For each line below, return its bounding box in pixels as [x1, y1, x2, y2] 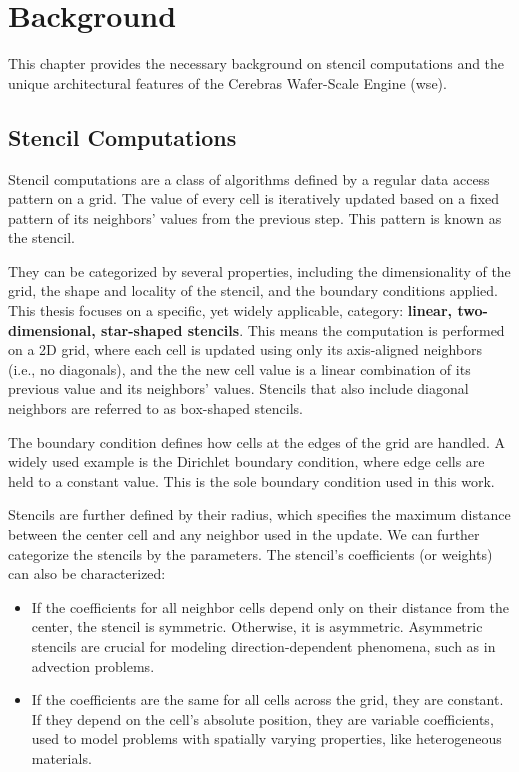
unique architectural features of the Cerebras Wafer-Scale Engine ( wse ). [8, 72, 447, 93]
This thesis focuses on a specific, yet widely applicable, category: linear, [8, 300, 453, 321]
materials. [31, 747, 92, 768]
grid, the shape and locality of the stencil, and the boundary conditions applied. [8, 280, 498, 301]
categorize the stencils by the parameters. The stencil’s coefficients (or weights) [8, 543, 493, 564]
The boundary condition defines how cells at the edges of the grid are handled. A [8, 431, 505, 452]
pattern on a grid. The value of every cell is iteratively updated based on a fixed [8, 188, 500, 209]
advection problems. [31, 655, 155, 676]
